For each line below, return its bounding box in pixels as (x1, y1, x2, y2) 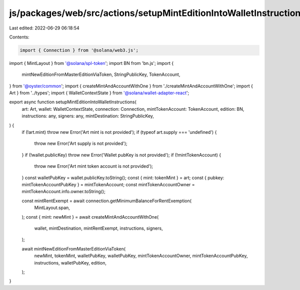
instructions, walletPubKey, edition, (34, 260, 107, 266)
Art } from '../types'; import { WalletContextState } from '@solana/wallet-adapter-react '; (9, 90, 189, 96)
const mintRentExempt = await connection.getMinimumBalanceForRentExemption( (21, 198, 192, 204)
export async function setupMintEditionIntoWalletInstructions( (9, 99, 137, 105)
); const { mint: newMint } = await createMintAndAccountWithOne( (21, 214, 159, 220)
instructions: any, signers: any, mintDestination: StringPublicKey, (21, 113, 154, 119)
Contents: (9, 34, 29, 40)
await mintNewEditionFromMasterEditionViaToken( (21, 246, 126, 252)
